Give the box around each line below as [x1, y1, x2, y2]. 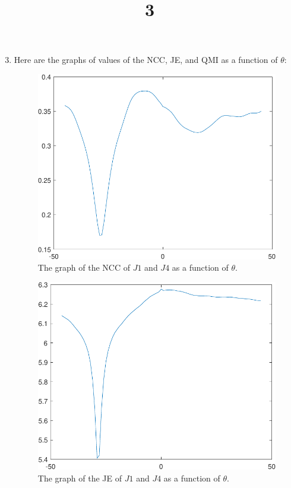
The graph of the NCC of [37, 261, 131, 274]
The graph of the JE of [37, 471, 122, 484]
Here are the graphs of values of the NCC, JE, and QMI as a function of [14, 53, 278, 66]
